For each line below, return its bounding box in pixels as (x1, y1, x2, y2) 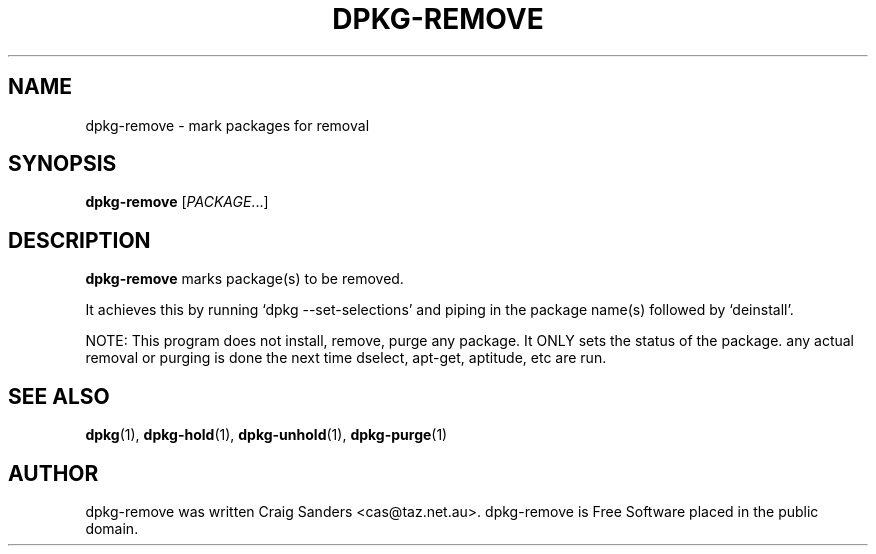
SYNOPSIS (8, 151, 117, 177)
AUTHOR (8, 460, 99, 486)
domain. (85, 519, 139, 537)
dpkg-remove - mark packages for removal (85, 116, 370, 134)
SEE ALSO (8, 383, 110, 409)
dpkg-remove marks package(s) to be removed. (85, 270, 404, 288)
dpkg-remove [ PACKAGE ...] (85, 193, 269, 211)
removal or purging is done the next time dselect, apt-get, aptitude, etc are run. (85, 349, 607, 367)
